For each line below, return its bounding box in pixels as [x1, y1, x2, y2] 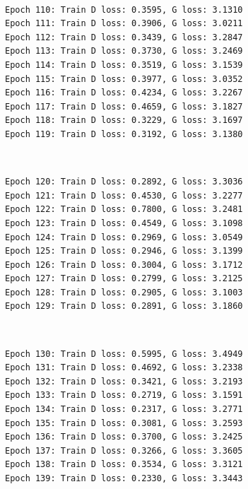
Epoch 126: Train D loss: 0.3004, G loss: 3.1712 [5, 259, 243, 270]
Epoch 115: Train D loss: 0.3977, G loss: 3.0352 [5, 73, 243, 84]
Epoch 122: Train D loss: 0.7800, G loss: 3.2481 [5, 204, 243, 215]
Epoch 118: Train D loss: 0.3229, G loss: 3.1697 [5, 115, 243, 126]
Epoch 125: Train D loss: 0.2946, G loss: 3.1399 [5, 246, 243, 257]
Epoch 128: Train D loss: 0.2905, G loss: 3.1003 [5, 287, 243, 297]
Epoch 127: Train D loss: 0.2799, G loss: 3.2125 [5, 273, 243, 284]
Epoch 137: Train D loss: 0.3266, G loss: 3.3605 [5, 445, 243, 456]
